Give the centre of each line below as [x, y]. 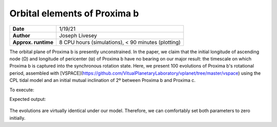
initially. [17, 118]
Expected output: [28, 99]
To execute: [22, 90]
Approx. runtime [33, 42]
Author [21, 35]
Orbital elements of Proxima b [74, 13]
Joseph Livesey [78, 35]
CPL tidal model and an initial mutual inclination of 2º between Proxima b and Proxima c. [103, 80]
